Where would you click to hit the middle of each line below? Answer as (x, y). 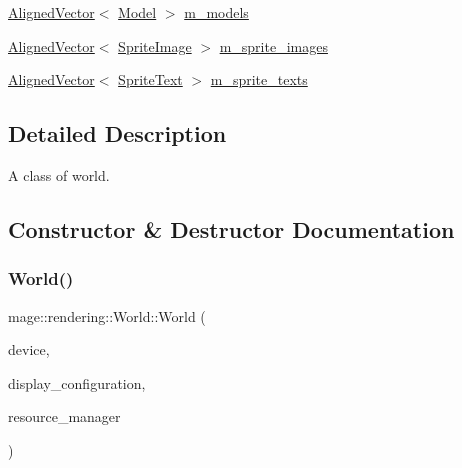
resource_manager (64, 416)
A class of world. (59, 174)
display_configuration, (77, 382)
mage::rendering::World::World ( (107, 315)
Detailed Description (117, 133)
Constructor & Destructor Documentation (231, 228)
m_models (216, 12)
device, (29, 349)
